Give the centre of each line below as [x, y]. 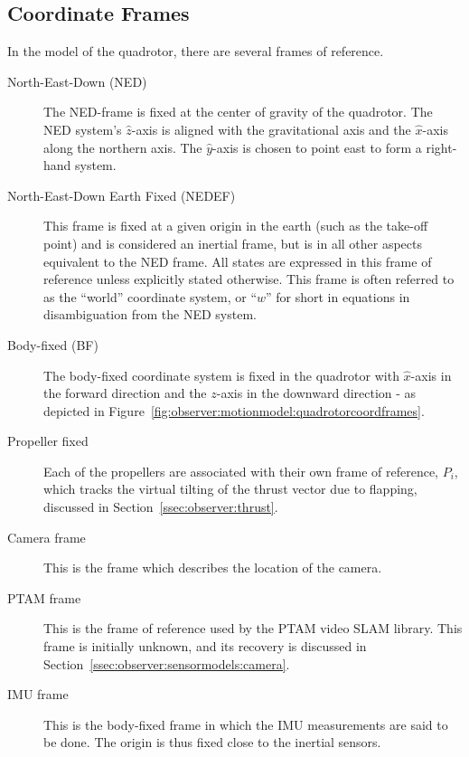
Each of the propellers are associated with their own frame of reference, [241, 471]
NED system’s [83, 129]
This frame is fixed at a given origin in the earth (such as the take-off [236, 226]
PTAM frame [44, 597]
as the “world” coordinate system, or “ [150, 296]
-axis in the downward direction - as [316, 393]
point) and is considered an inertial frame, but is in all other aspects [233, 243]
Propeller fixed [48, 441]
